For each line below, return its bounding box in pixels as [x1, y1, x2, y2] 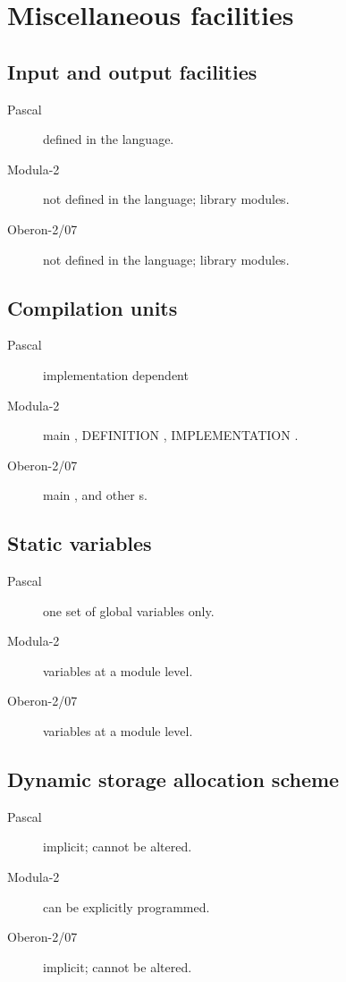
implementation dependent [43, 365, 189, 384]
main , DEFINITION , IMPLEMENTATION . [43, 426, 299, 444]
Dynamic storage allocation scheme [7, 766, 340, 793]
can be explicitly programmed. [43, 897, 210, 916]
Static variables [7, 529, 152, 557]
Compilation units [7, 293, 178, 321]
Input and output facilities [7, 57, 257, 85]
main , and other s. [43, 486, 148, 504]
